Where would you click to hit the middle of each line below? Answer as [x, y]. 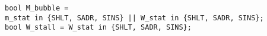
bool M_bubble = [37, 8]
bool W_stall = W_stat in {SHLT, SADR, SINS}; [98, 28]
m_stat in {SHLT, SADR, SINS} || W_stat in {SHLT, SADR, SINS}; [134, 18]
